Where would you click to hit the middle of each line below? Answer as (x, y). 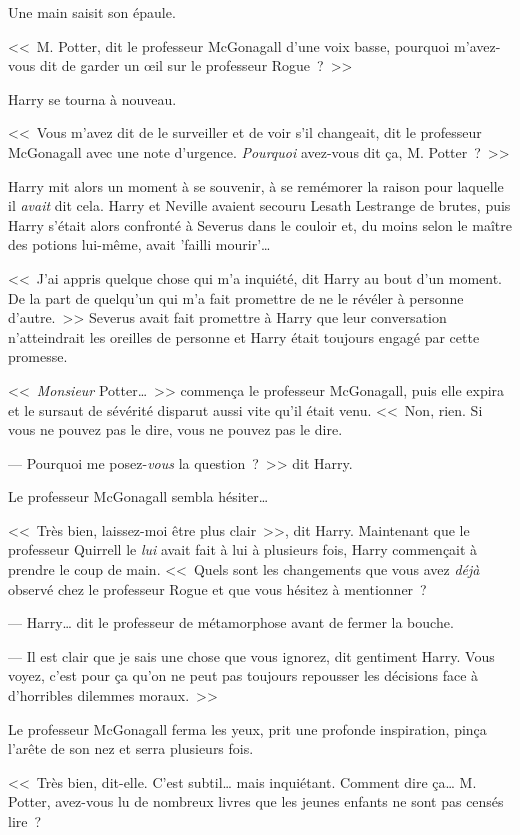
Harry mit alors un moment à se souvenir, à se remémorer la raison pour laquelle (256, 185)
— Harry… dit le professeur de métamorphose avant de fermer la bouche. (231, 622)
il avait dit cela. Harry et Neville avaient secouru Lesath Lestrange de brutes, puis (259, 205)
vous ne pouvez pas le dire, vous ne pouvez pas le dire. (175, 429)
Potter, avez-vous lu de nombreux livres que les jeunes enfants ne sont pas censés (256, 801)
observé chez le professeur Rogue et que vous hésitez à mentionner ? (217, 588)
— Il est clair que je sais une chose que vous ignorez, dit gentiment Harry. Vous (251, 655)
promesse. (38, 356)
